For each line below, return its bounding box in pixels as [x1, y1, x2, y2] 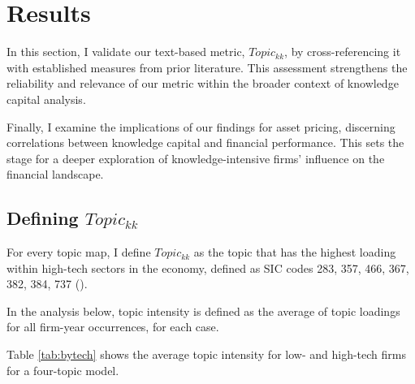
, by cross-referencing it [284, 43, 401, 60]
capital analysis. [6, 90, 86, 107]
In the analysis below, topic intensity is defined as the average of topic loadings [6, 302, 400, 319]
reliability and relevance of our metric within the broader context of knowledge [6, 75, 399, 92]
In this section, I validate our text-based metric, [6, 43, 245, 60]
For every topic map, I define [6, 244, 151, 261]
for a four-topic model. [6, 361, 119, 378]
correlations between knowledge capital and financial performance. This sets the [6, 134, 404, 151]
